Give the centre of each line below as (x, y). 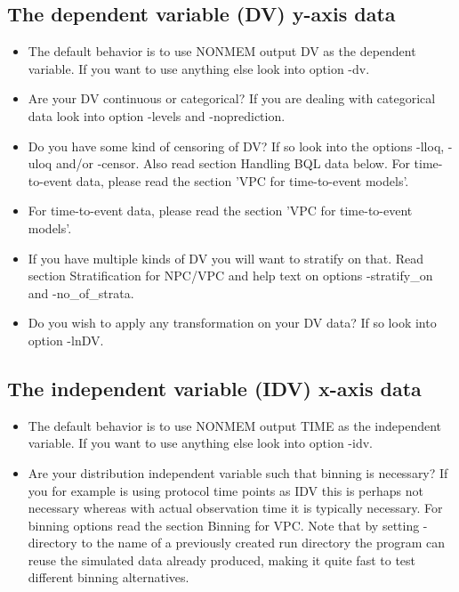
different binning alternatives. (109, 577)
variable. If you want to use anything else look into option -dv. (199, 68)
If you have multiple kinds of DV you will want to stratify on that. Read (226, 258)
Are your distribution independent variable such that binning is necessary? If (238, 472)
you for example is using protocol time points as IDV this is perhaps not (225, 490)
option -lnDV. (66, 340)
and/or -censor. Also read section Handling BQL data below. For (233, 163)
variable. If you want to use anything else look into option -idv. (200, 443)
